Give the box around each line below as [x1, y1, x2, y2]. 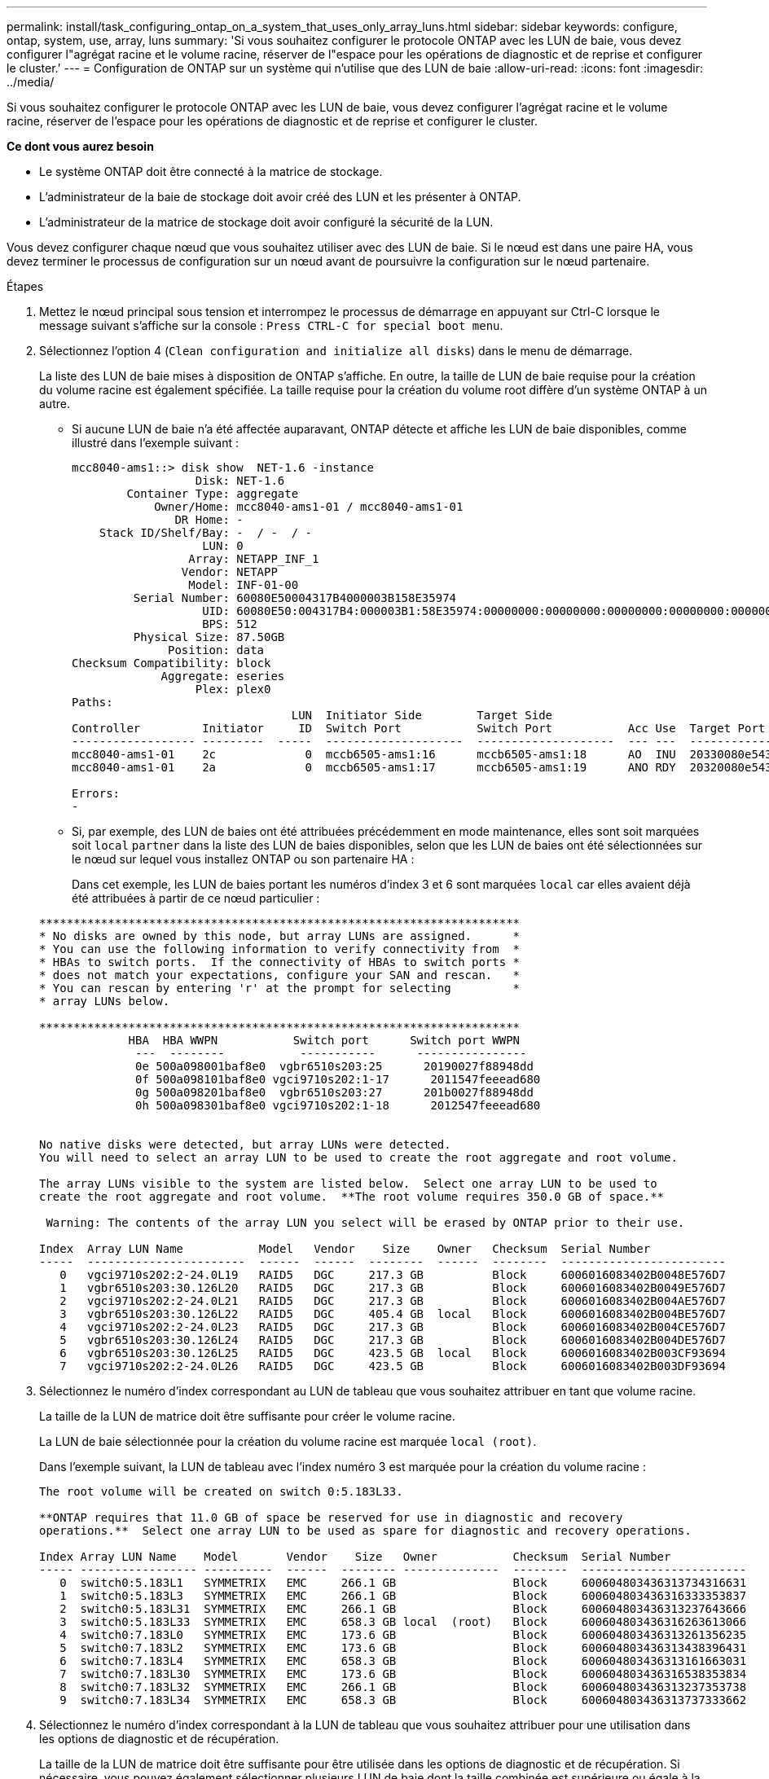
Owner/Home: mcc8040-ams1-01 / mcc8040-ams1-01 [154, 500, 464, 513]
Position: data [168, 644, 265, 657]
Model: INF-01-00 [188, 578, 299, 591]
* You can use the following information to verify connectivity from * [39, 942, 521, 955]
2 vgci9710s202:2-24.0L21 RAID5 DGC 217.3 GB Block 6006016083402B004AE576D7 [59, 1294, 726, 1307]
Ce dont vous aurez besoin [7, 139, 154, 153]
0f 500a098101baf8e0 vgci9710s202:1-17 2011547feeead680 [135, 1073, 541, 1086]
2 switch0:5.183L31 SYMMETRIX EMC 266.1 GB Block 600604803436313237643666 [59, 1602, 747, 1615]
